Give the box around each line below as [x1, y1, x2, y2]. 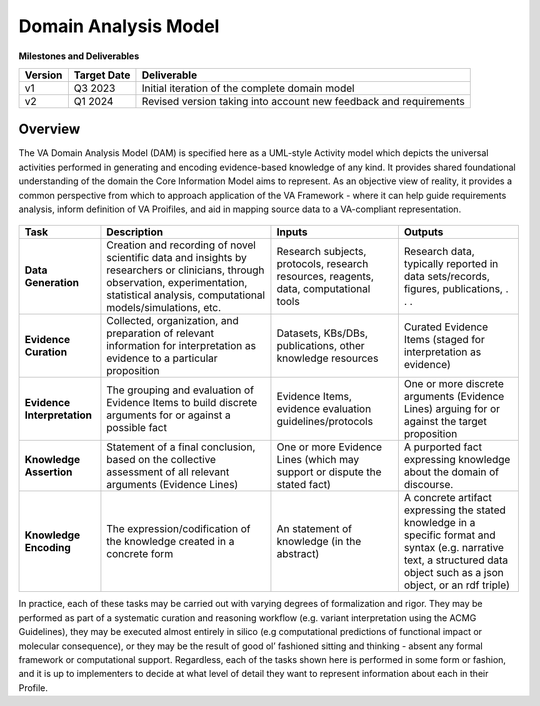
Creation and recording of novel [106, 238, 257, 252]
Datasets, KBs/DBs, [276, 326, 369, 340]
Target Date [73, 68, 131, 82]
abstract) [276, 547, 320, 561]
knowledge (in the [276, 535, 362, 549]
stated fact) [276, 478, 332, 492]
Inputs [276, 225, 308, 239]
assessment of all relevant [106, 465, 230, 479]
